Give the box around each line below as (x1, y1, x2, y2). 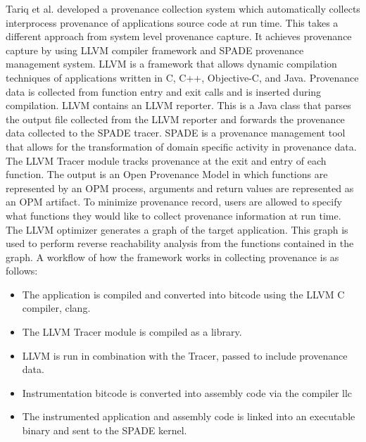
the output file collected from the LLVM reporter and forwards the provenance (6, 111, 345, 126)
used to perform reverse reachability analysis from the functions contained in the (6, 236, 354, 251)
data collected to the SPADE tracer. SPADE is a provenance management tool (6, 125, 346, 140)
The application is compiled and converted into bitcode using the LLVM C (22, 286, 345, 301)
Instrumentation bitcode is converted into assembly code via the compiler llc (22, 385, 353, 400)
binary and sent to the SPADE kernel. (22, 423, 187, 438)
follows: (6, 263, 38, 278)
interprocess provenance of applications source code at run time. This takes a (6, 15, 339, 30)
